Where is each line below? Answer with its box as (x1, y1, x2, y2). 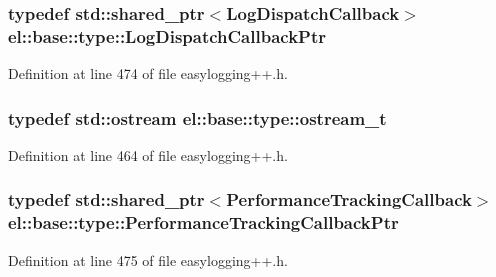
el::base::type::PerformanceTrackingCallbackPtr (8, 210, 399, 235)
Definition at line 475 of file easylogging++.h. (8, 249, 288, 270)
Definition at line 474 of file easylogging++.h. (8, 63, 288, 84)
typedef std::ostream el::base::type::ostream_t (8, 105, 387, 130)
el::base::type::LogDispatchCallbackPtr (8, 23, 326, 48)
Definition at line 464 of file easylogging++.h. (8, 144, 288, 165)
